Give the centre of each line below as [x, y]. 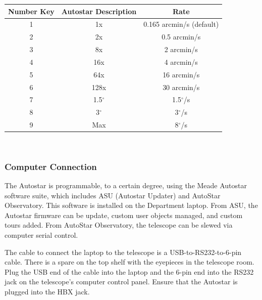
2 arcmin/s [181, 49]
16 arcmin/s [181, 74]
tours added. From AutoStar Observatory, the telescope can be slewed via [119, 225]
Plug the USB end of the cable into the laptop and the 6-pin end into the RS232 [129, 271]
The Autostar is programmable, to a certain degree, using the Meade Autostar [126, 185]
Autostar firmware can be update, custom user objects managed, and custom [124, 215]
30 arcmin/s [181, 87]
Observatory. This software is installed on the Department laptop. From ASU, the [131, 205]
